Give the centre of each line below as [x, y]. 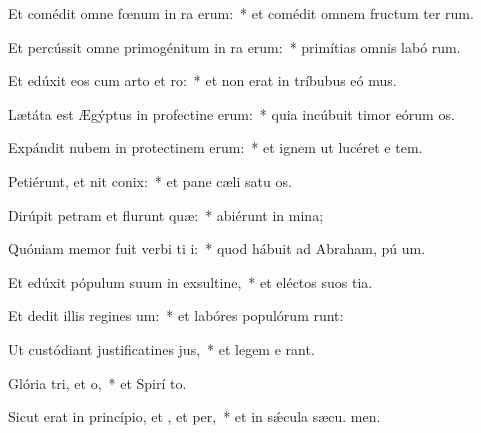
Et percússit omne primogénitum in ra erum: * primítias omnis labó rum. [234, 46]
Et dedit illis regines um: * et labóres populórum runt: [176, 315]
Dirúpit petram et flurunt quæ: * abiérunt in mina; [166, 214]
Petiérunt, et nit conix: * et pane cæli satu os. [150, 180]
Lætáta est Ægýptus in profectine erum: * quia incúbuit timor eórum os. [231, 113]
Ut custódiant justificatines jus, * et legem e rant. [161, 348]
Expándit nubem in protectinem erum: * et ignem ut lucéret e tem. [215, 147]
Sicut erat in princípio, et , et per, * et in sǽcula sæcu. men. [194, 416]
